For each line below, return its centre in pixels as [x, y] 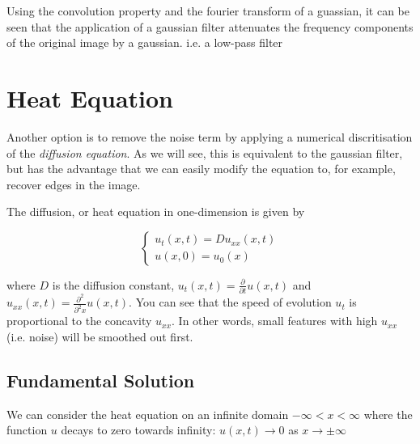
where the [388, 414]
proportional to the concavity [79, 321]
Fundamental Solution [101, 380]
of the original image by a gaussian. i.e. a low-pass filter [145, 42]
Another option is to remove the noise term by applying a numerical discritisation [210, 136]
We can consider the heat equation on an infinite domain [148, 414]
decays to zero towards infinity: [138, 430]
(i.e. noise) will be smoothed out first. [100, 336]
